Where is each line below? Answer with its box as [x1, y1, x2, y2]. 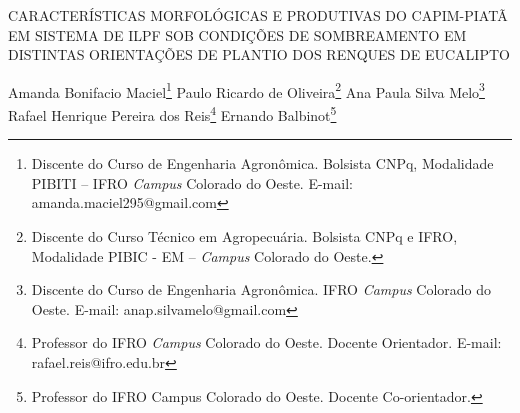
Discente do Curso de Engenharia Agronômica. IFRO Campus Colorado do [31, 279, 492, 300]
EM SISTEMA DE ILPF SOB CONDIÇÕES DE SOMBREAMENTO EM [8, 24, 467, 45]
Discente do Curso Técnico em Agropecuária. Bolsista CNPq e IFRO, [31, 226, 458, 247]
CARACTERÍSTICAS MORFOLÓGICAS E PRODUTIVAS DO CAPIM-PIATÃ [8, 5, 508, 25]
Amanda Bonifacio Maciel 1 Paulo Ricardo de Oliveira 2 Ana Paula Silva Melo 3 [8, 78, 485, 102]
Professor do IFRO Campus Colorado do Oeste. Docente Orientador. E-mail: [31, 332, 502, 353]
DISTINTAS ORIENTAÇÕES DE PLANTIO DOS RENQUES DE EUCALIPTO [8, 44, 510, 65]
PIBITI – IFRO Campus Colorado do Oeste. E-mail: [31, 172, 353, 193]
